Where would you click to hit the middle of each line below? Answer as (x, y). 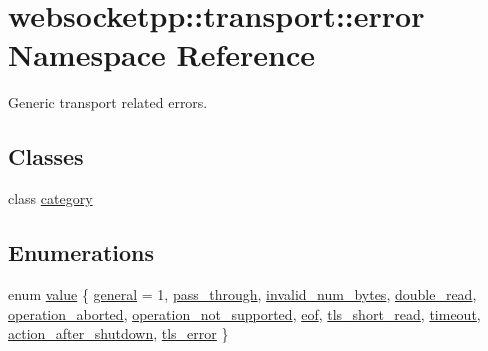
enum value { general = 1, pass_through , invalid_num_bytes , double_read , (242, 293)
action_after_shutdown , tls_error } (118, 333)
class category (50, 198)
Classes (46, 156)
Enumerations (81, 252)
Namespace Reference (161, 54)
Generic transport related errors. (108, 102)
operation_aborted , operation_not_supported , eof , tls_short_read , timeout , (244, 313)
